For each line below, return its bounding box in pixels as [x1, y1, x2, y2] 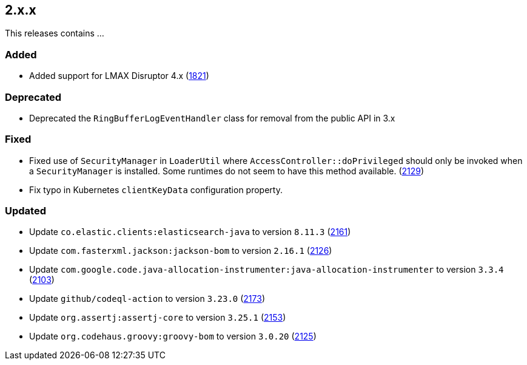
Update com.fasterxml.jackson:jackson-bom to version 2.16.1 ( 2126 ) [29, 245, 332, 256]
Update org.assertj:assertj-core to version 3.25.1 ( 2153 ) [29, 312, 286, 323]
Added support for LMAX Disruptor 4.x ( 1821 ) [29, 70, 209, 81]
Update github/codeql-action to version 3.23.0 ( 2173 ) [29, 293, 265, 304]
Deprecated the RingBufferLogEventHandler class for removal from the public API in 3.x [29, 112, 395, 123]
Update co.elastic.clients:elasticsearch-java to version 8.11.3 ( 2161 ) [29, 227, 351, 237]
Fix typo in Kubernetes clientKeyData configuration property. [29, 184, 283, 195]
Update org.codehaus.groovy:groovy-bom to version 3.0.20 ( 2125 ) [29, 331, 317, 342]
